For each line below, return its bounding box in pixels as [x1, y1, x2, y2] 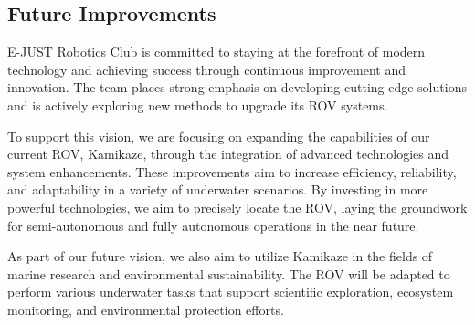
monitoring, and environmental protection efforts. [7, 299, 284, 319]
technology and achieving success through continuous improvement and [7, 59, 406, 79]
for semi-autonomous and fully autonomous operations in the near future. [7, 215, 419, 235]
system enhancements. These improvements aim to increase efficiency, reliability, [7, 162, 457, 181]
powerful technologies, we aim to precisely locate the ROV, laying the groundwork [7, 197, 468, 216]
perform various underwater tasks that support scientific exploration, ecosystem [7, 282, 454, 301]
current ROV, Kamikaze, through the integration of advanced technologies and [7, 144, 449, 163]
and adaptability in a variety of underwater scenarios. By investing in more [7, 180, 428, 199]
